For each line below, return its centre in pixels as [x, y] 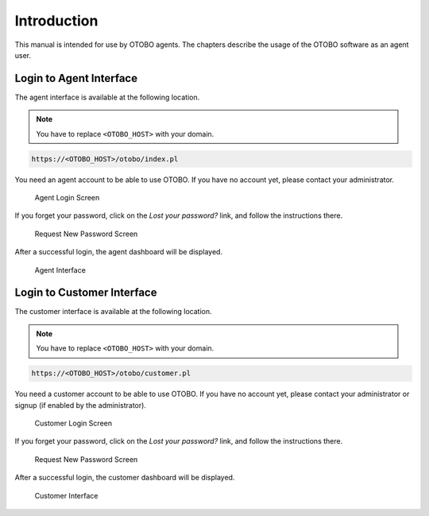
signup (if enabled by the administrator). [81, 405]
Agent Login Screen [67, 197]
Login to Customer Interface [86, 293]
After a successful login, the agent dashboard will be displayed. [118, 252]
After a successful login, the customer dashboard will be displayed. [125, 478]
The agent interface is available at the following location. [107, 97]
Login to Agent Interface [76, 78]
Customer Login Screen [73, 423]
